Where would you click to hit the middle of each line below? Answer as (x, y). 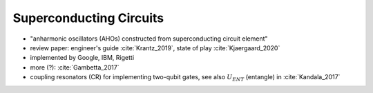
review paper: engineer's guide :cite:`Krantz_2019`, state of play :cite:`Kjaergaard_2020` (155, 48)
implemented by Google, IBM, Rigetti (82, 58)
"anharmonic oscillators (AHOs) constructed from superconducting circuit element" (149, 39)
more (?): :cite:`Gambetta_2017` (75, 67)
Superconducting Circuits (88, 18)
